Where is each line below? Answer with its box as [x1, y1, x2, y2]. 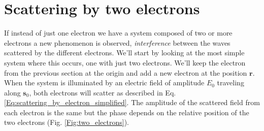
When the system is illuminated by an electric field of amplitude [4, 77, 205, 88]
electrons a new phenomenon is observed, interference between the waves [4, 37, 230, 48]
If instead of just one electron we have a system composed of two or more [4, 27, 233, 38]
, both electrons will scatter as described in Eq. [29, 87, 176, 97]
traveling [217, 77, 244, 88]
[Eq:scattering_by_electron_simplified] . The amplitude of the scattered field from [4, 97, 260, 108]
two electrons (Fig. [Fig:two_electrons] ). [4, 117, 129, 127]
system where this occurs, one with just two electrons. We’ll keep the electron [4, 57, 246, 68]
